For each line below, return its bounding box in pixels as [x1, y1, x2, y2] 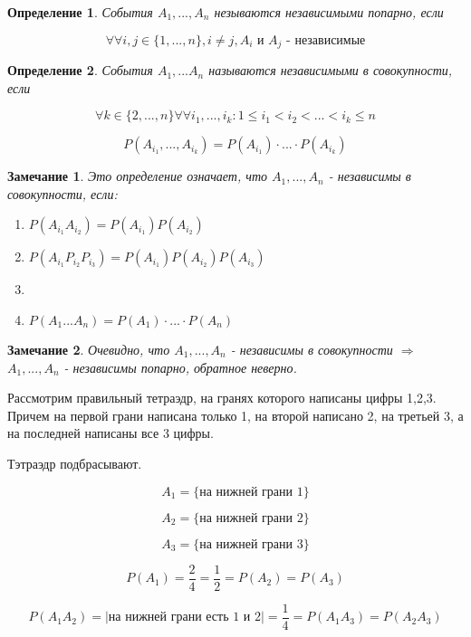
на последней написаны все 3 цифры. [7, 423, 214, 442]
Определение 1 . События [7, 3, 153, 21]
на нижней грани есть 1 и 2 [108, 611, 261, 624]
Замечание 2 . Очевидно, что [7, 340, 170, 359]
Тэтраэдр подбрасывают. [7, 453, 142, 472]
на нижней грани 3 [199, 537, 303, 551]
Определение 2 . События [7, 61, 153, 80]
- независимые [286, 33, 366, 47]
